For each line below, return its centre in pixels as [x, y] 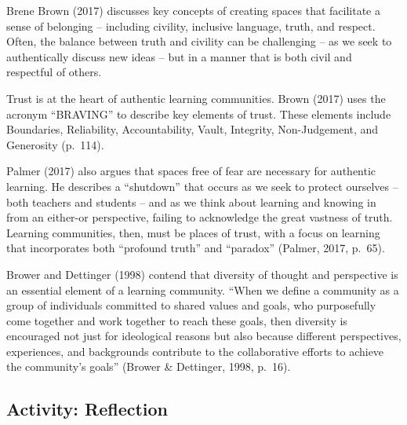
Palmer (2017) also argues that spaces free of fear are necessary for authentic [191, 171]
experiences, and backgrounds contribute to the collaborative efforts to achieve [195, 351]
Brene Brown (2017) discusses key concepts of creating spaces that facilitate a [193, 10]
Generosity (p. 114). [55, 144]
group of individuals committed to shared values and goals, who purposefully [191, 305]
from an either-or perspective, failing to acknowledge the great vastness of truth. [200, 217]
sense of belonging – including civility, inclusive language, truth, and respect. [191, 26]
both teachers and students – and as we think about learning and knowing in [191, 202]
